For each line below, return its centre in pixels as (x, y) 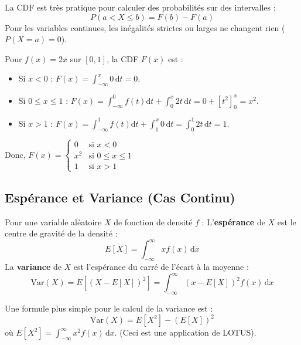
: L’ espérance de (233, 221)
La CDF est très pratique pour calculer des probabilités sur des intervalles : (140, 7)
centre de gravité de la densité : (61, 233)
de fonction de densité (153, 221)
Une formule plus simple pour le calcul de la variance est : (109, 308)
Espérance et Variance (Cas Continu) (120, 197)
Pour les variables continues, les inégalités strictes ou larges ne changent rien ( (145, 27)
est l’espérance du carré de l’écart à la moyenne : (161, 267)
